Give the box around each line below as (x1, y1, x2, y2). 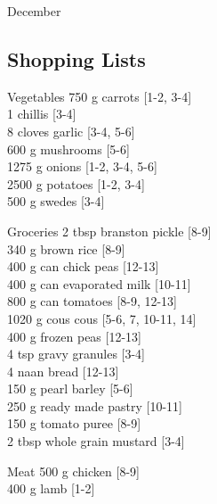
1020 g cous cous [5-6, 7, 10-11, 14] (7, 309, 197, 327)
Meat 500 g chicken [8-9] (7, 461, 140, 480)
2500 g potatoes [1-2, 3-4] (7, 174, 145, 193)
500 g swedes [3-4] (7, 192, 105, 211)
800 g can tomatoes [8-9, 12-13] (7, 292, 177, 310)
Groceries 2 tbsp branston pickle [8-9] (7, 221, 212, 240)
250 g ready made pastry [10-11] (7, 396, 182, 415)
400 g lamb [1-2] (7, 479, 95, 498)
